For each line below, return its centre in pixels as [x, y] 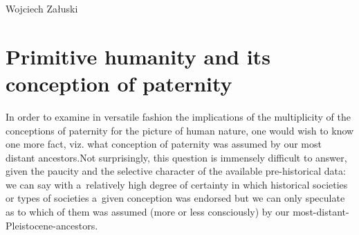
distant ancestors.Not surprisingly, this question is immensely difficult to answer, [176, 157]
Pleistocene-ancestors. [52, 225]
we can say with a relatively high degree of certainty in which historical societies [177, 184]
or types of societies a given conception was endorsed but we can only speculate [175, 198]
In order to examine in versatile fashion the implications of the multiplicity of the [178, 116]
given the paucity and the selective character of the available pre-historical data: [176, 171]
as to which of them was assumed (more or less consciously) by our [148, 212]
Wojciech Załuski [42, 8]
